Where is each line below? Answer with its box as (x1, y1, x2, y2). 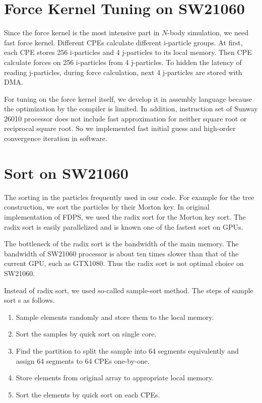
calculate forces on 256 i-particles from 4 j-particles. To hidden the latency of (4, 56, 242, 67)
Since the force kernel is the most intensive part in (4, 27, 160, 38)
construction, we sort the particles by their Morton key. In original (4, 201, 210, 212)
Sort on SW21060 (4, 162, 128, 183)
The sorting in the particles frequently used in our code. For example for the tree (4, 191, 254, 202)
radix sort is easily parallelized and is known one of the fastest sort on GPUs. (4, 221, 243, 232)
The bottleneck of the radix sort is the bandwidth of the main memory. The (4, 238, 239, 249)
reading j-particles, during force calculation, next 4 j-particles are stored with (4, 66, 242, 77)
